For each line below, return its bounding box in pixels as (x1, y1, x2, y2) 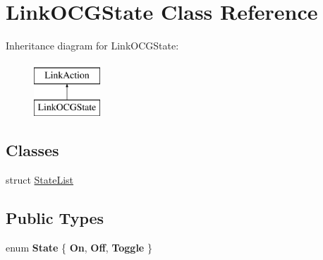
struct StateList (6, 172, 74, 187)
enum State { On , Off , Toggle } (6, 240, 152, 254)
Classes (6, 139, 59, 161)
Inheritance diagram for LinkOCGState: (6, 38, 179, 53)
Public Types (6, 207, 104, 229)
